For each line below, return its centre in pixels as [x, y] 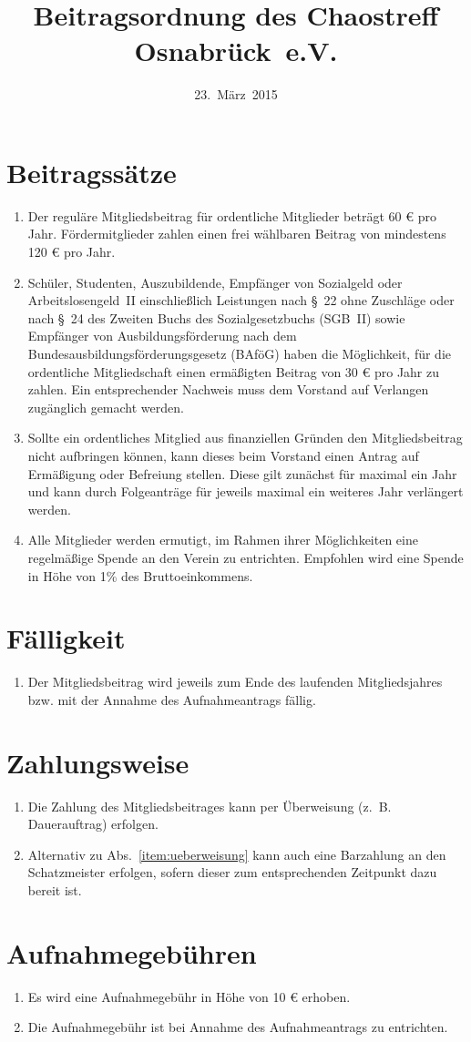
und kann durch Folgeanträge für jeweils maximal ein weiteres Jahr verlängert [246, 491]
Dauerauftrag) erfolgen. [93, 824]
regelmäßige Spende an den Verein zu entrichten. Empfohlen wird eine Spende [246, 557]
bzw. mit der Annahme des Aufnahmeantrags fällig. [172, 699]
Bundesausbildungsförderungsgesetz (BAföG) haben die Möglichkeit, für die [240, 353]
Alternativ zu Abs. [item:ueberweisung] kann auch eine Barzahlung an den [237, 854]
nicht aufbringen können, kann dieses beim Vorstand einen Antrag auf [223, 455]
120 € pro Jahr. [72, 252]
